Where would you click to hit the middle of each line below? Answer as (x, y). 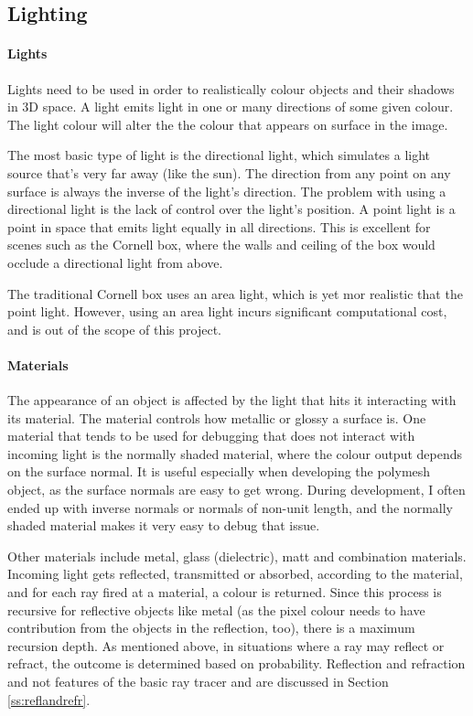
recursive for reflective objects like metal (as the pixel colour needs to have (216, 609)
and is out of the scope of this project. (114, 329)
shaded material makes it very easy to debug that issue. (164, 525)
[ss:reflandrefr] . (49, 699)
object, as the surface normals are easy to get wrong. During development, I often (236, 490)
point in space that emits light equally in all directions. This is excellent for (219, 226)
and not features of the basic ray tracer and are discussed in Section (198, 681)
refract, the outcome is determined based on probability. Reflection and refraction (236, 663)
